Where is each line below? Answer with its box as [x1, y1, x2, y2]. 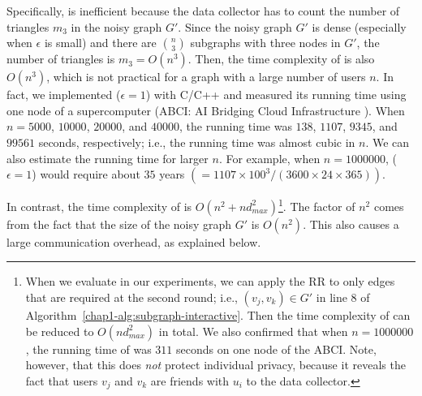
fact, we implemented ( [6, 86, 121, 103]
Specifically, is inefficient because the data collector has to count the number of [6, 2, 400, 19]
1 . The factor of [278, 196, 355, 214]
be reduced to [25, 322, 94, 339]
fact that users [25, 372, 98, 389]
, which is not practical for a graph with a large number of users [46, 68, 366, 85]
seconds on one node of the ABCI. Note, [176, 340, 377, 357]
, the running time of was [25, 340, 152, 357]
